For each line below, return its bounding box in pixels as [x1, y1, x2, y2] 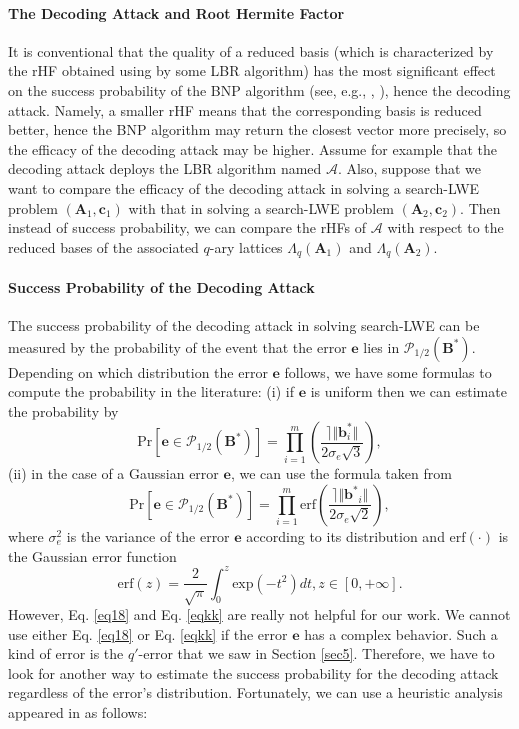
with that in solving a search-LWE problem [128, 197, 395, 218]
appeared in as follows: [8, 701, 148, 722]
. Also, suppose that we [338, 158, 481, 179]
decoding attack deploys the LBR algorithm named [8, 158, 322, 179]
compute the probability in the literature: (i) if [8, 381, 294, 402]
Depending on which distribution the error [8, 361, 268, 382]
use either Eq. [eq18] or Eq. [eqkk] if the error [8, 623, 288, 644]
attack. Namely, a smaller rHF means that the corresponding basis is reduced [8, 99, 482, 120]
